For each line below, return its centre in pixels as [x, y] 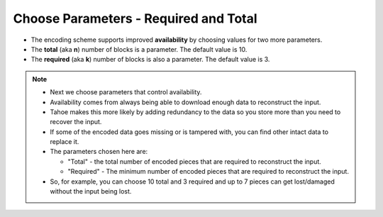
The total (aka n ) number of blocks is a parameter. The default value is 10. [139, 49]
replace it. [65, 142]
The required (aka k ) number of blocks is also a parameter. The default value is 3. [150, 60]
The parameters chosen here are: [99, 152]
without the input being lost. [91, 191]
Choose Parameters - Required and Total [135, 18]
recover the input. [76, 122]
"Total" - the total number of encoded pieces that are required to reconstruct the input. [195, 161]
